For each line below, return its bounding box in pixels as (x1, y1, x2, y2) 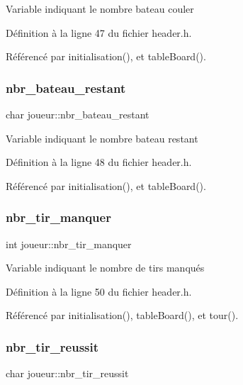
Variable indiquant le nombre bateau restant (6, 130, 198, 145)
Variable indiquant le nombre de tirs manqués (6, 260, 205, 275)
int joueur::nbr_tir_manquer (6, 236, 132, 251)
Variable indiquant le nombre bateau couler (6, 1, 194, 16)
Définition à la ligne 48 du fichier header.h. (6, 155, 192, 169)
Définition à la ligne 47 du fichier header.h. (6, 25, 192, 40)
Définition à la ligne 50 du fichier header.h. (6, 284, 192, 298)
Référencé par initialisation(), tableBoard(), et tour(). (6, 308, 239, 323)
